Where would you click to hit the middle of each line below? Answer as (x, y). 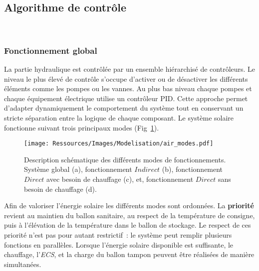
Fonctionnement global (51, 50)
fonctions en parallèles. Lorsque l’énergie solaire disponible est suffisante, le (119, 244)
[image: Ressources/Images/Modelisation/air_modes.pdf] (119, 144)
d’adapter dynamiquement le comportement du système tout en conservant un (124, 108)
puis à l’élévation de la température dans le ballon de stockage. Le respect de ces (128, 225)
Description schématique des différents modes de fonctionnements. (125, 159)
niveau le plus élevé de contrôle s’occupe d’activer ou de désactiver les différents (126, 78)
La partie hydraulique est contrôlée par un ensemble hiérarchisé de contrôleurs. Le (130, 69)
